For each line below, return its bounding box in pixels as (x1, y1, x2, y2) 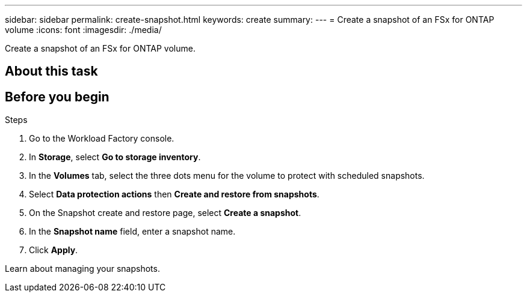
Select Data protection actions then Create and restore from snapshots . (29, 189, 319, 200)
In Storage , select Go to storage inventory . (29, 152, 201, 163)
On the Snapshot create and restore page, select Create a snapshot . (29, 208, 301, 218)
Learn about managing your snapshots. (5, 263, 160, 274)
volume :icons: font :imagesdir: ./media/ (5, 25, 162, 35)
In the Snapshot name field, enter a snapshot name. (29, 226, 236, 237)
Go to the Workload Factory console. (29, 133, 174, 144)
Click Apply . (29, 245, 78, 256)
